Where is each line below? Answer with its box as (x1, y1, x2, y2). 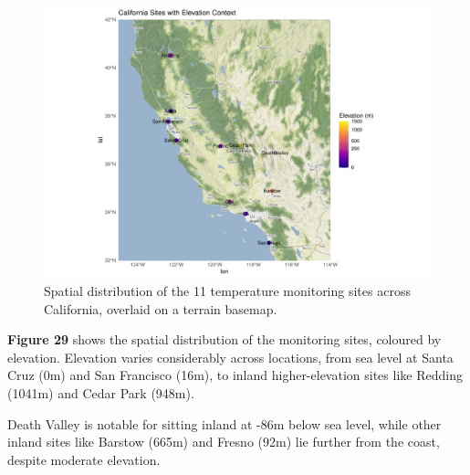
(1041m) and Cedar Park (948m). (7, 384, 194, 403)
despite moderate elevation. (7, 449, 161, 469)
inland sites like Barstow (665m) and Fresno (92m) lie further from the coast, (7, 432, 440, 451)
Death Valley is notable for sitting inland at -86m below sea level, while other (7, 414, 442, 433)
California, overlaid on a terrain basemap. (44, 299, 277, 318)
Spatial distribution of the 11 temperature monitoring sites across (44, 281, 411, 301)
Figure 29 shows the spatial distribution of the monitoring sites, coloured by (7, 330, 442, 349)
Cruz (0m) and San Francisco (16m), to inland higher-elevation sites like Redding (7, 365, 463, 385)
